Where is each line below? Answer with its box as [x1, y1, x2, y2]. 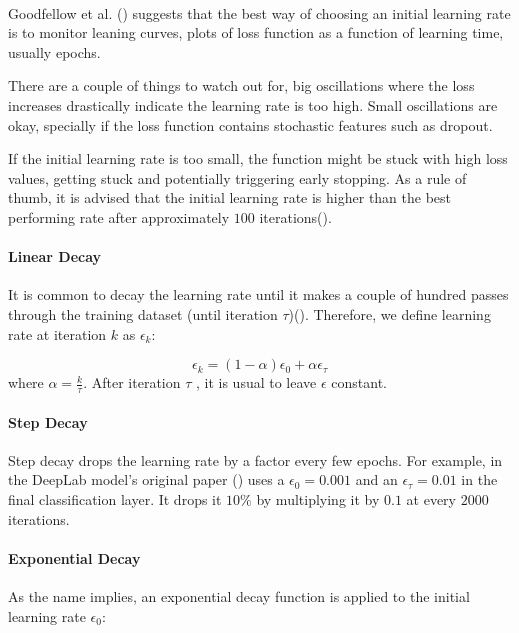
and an [355, 469, 398, 490]
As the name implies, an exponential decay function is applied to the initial [8, 585, 470, 606]
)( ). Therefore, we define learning [288, 303, 491, 324]
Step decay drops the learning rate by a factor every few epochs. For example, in [8, 449, 503, 470]
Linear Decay [8, 246, 102, 267]
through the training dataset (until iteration [8, 303, 278, 324]
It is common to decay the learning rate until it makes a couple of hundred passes [8, 284, 509, 305]
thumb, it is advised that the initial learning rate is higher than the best [8, 187, 452, 208]
